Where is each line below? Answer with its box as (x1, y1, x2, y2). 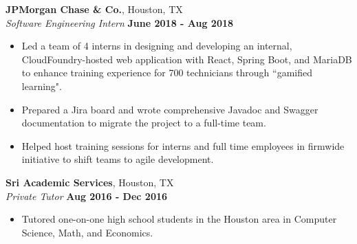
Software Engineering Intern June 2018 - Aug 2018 (6, 15, 234, 30)
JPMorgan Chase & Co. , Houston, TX (6, 2, 183, 16)
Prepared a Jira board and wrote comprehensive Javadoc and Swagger (21, 102, 318, 116)
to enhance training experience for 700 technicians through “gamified (21, 65, 312, 80)
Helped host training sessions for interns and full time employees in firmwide (21, 138, 345, 153)
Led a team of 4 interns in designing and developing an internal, (21, 38, 292, 53)
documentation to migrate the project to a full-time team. (21, 115, 266, 130)
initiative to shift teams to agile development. (21, 152, 214, 166)
